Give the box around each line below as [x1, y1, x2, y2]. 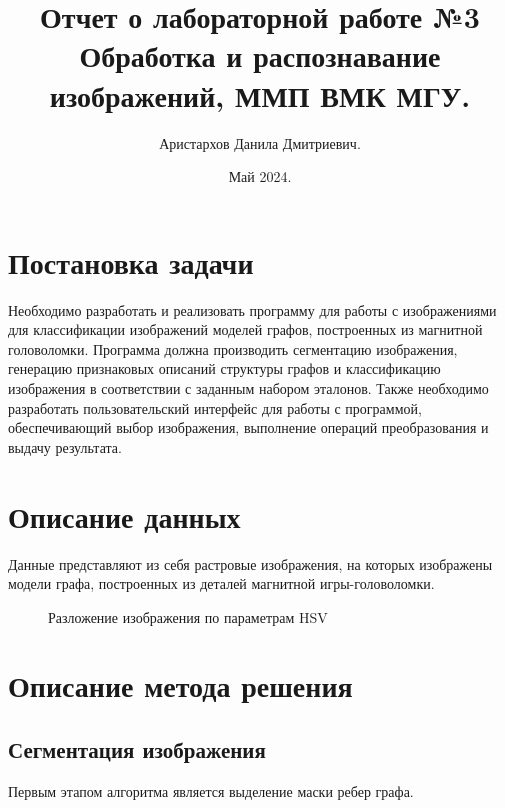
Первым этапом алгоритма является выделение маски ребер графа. [8, 780, 414, 801]
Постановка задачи [8, 241, 254, 282]
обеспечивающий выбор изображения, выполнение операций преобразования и [8, 417, 489, 438]
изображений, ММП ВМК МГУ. [49, 74, 471, 115]
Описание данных [8, 495, 241, 536]
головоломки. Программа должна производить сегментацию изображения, [8, 338, 458, 359]
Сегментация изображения [8, 734, 266, 765]
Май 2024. [228, 166, 292, 187]
